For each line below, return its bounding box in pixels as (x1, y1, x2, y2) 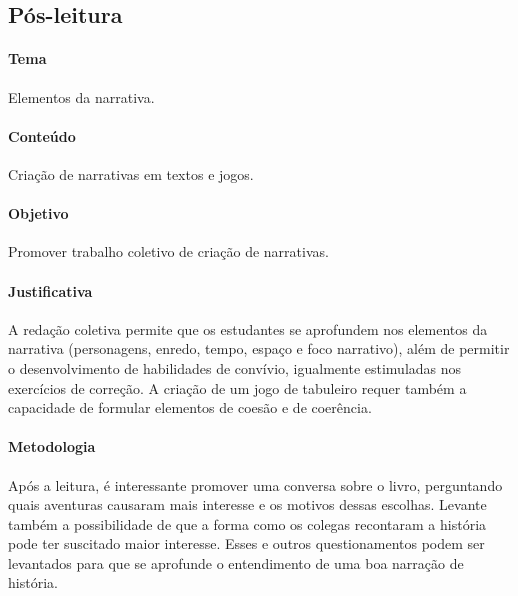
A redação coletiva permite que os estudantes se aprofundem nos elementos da (8, 318, 488, 339)
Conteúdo (8, 125, 76, 146)
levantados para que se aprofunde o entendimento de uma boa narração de (8, 552, 464, 573)
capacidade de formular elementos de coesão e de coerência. (8, 397, 372, 418)
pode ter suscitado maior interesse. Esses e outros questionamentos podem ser (8, 533, 485, 554)
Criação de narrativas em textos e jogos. (8, 163, 254, 184)
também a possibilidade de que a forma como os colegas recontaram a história (8, 513, 487, 534)
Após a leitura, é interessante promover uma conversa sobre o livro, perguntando (8, 474, 503, 495)
